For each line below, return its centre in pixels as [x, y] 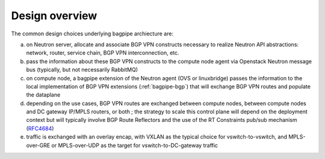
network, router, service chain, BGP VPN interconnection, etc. [103, 53]
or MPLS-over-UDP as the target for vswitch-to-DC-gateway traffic [135, 145]
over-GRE [38, 145]
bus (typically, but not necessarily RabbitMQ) [82, 70]
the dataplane [43, 95]
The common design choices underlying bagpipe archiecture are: [92, 34]
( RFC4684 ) [40, 128]
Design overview [54, 16]
